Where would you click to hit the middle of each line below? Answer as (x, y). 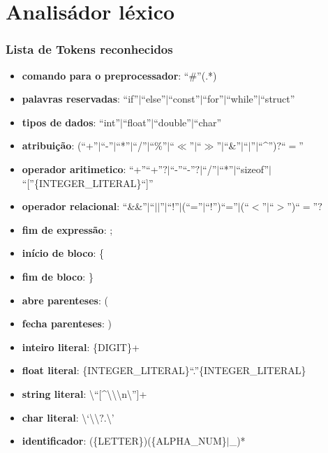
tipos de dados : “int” (71, 122)
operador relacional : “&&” (84, 206)
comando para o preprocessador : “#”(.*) (119, 75)
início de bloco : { (63, 253)
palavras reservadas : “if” (80, 99)
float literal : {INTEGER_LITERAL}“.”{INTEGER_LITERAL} (164, 370)
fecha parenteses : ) (67, 324)
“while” (242, 99)
